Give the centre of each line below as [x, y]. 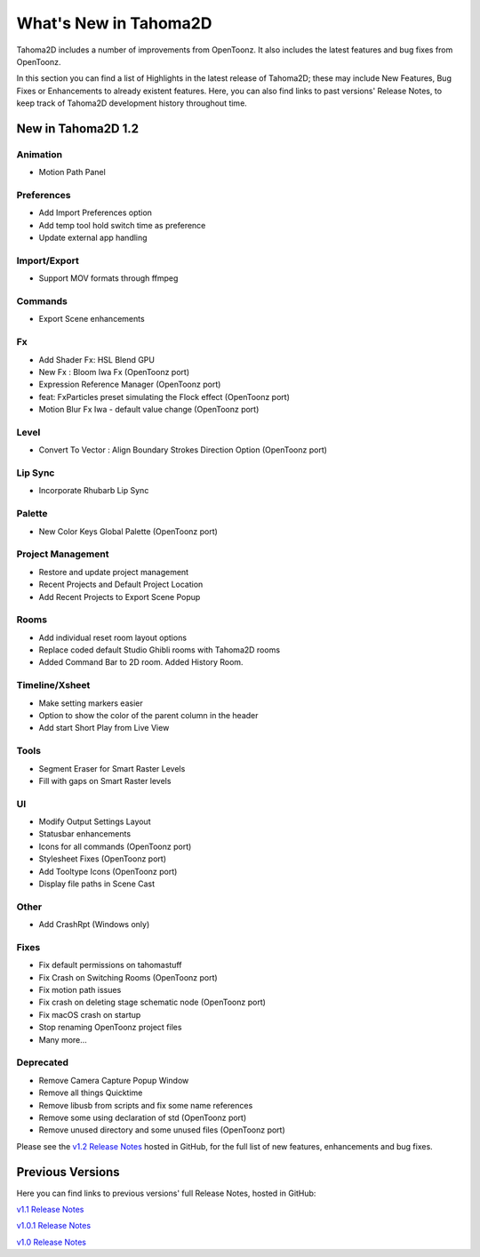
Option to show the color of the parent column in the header [148, 715]
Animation [39, 154]
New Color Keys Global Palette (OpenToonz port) [128, 531]
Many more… [63, 1039]
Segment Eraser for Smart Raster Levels [112, 768]
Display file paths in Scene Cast [97, 884]
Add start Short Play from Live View [104, 728]
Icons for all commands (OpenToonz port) [115, 846]
